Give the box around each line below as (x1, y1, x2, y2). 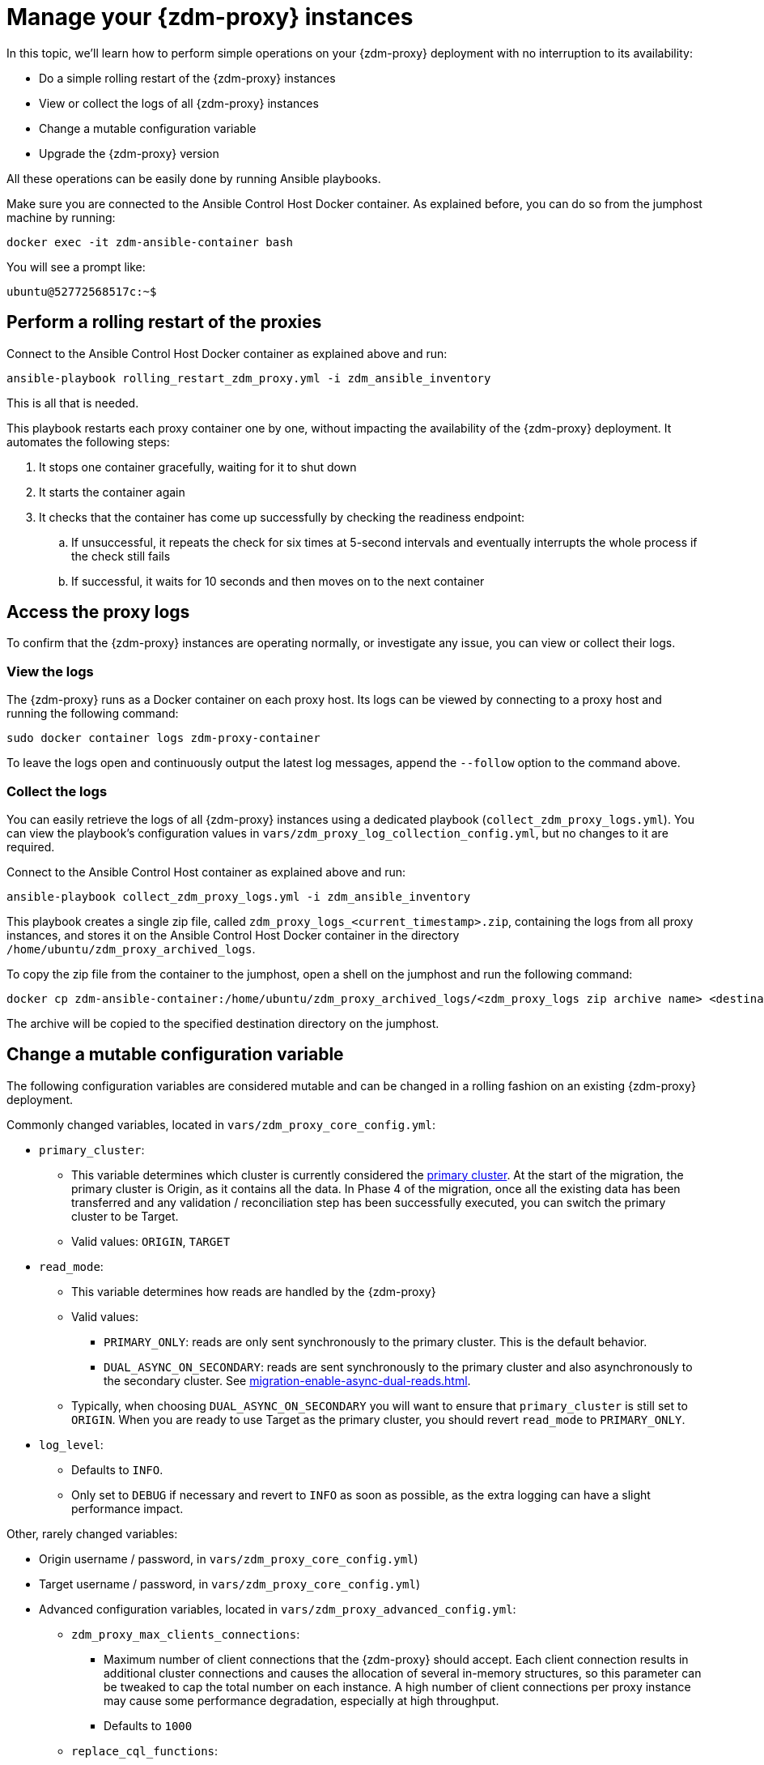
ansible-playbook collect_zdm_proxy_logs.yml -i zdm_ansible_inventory (6, 889, 471, 903)
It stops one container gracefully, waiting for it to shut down (39, 459, 357, 474)
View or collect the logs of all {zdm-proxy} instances (39, 96, 319, 110)
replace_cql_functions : (71, 1743, 219, 1758)
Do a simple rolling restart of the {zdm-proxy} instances (39, 70, 336, 85)
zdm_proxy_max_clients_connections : (71, 1626, 300, 1641)
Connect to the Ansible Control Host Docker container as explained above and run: (6, 346, 448, 360)
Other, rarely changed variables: (6, 1526, 178, 1541)
